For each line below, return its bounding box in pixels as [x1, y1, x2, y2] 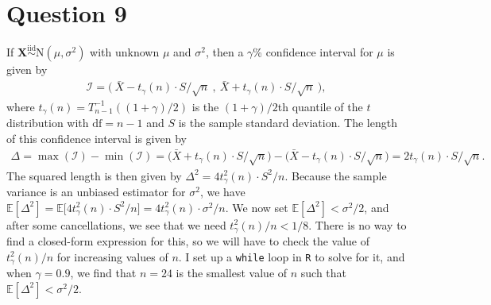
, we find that [70, 264, 137, 281]
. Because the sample [284, 167, 387, 183]
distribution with [6, 114, 89, 131]
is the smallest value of [176, 264, 288, 281]
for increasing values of [56, 248, 168, 264]
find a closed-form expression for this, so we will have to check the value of [6, 233, 370, 249]
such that [300, 264, 347, 281]
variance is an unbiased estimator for [6, 183, 186, 200]
